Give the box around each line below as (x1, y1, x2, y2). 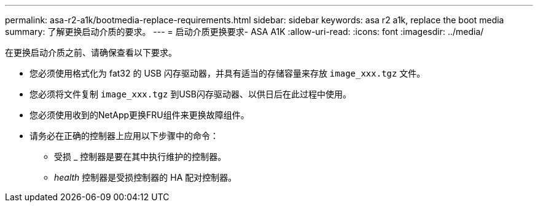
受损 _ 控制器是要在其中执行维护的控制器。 (54, 151, 227, 162)
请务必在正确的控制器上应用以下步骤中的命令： (29, 130, 219, 141)
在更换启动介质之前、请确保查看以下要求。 (5, 47, 177, 58)
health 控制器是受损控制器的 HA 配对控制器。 (54, 172, 237, 183)
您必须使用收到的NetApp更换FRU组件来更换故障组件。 (29, 110, 249, 120)
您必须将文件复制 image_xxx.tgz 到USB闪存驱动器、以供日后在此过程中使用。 (29, 89, 352, 99)
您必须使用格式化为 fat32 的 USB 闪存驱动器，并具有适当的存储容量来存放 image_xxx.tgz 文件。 (29, 68, 426, 78)
